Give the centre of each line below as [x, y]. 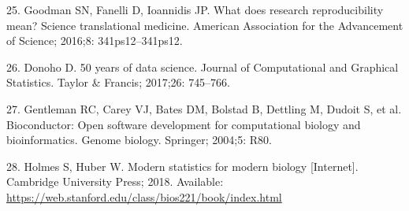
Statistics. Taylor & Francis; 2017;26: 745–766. [119, 82]
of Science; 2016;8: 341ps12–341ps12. [95, 41]
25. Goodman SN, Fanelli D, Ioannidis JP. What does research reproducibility [195, 9]
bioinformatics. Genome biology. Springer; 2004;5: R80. [139, 140]
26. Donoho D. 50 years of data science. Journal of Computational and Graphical [203, 67]
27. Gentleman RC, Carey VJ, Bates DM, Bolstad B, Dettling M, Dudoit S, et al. [204, 108]
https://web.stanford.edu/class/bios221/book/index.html [144, 196]
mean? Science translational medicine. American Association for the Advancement [205, 25]
